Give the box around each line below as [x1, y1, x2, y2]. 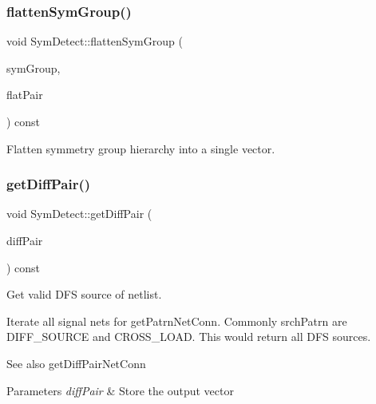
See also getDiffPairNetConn [6, 354, 146, 371]
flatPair [6, 86, 43, 103]
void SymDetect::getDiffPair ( [6, 205, 152, 222]
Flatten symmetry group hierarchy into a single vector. [6, 140, 275, 156]
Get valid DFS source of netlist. [6, 286, 162, 303]
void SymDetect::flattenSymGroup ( [6, 33, 183, 50]
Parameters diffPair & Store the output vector [6, 382, 234, 398]
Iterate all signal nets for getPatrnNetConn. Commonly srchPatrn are [6, 312, 347, 329]
